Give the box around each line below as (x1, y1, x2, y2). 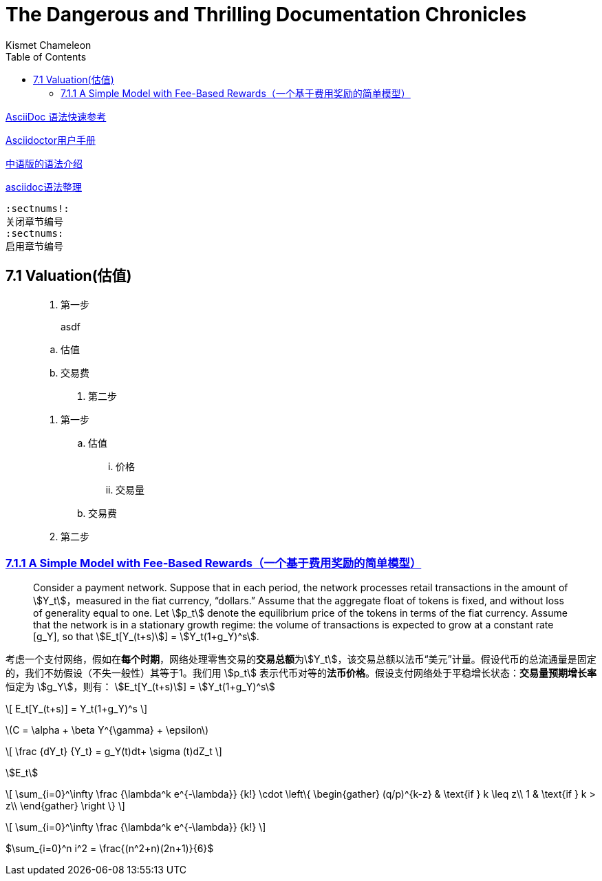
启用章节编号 (6, 240, 63, 252)
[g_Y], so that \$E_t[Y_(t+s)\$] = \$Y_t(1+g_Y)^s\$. (33, 630, 259, 643)
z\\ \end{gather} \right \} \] (6, 800, 125, 812)
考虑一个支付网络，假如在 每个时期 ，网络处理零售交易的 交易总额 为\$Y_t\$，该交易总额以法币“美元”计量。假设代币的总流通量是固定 (6, 653, 596, 666)
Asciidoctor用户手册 (6, 134, 96, 146)
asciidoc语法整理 (6, 180, 82, 193)
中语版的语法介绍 (6, 157, 83, 169)
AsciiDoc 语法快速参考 (6, 110, 107, 123)
